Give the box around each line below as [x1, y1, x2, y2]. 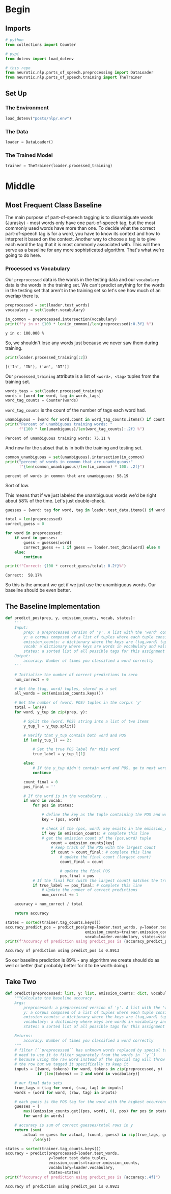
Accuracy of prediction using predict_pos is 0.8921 [5, 1184, 120, 1189]
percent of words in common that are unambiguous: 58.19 [5, 473, 129, 479]
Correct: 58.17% [5, 573, 42, 578]
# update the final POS [60, 868, 110, 874]
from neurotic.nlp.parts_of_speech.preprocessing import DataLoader [5, 70, 154, 75]
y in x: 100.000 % [5, 330, 44, 336]
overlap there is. [5, 293, 40, 299]
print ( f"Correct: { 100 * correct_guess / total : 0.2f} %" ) [5, 563, 126, 569]
